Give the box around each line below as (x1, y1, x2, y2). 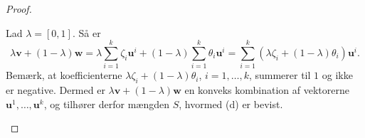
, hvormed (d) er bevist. (179, 96, 283, 111)
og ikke (322, 68, 353, 83)
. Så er (72, 25, 101, 40)
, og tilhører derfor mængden (43, 96, 170, 111)
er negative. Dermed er (6, 83, 105, 97)
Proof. (6, 1, 32, 16)
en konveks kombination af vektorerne (184, 83, 349, 97)
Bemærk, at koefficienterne (6, 68, 122, 83)
